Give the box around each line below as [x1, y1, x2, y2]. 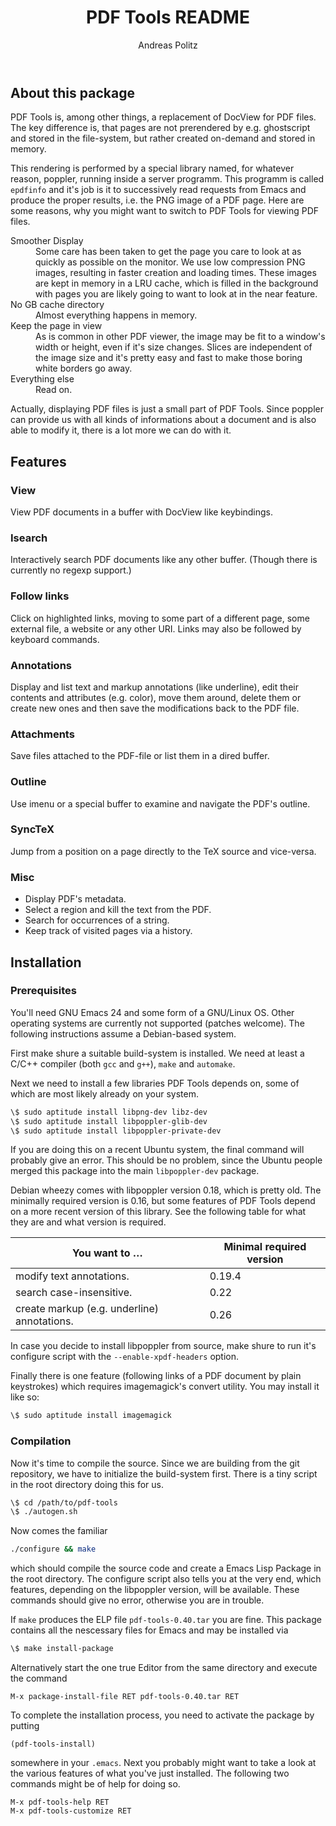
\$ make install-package [10, 1644, 114, 1654]
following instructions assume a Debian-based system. [10, 1027, 237, 1040]
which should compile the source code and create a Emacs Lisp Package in [10, 1562, 322, 1575]
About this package [10, 84, 135, 101]
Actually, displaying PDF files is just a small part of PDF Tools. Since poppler [10, 403, 324, 415]
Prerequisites [10, 984, 77, 998]
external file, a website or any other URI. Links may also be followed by [10, 622, 302, 635]
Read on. [35, 384, 73, 396]
